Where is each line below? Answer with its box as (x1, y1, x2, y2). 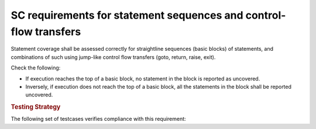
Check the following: (11, 64, 61, 71)
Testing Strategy (11, 103, 61, 111)
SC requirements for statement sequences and (11, 9, 243, 22)
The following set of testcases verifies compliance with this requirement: (11, 116, 187, 123)
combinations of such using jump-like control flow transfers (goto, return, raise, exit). (11, 53, 216, 61)
